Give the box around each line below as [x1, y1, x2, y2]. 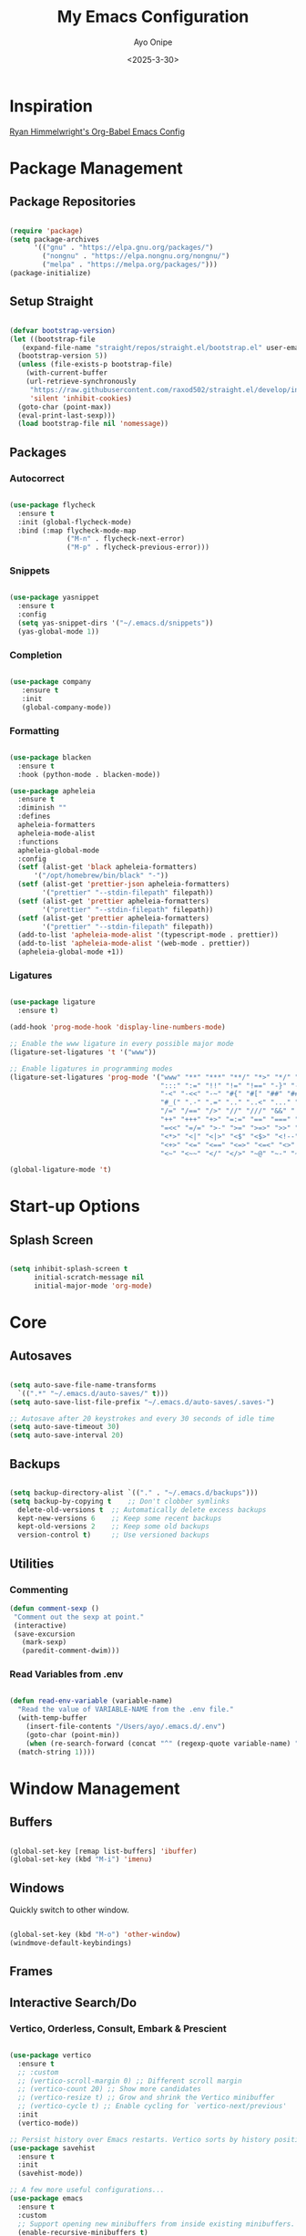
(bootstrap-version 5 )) [17, 351, 107, 361]
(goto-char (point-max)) [17, 402, 112, 411]
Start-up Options [9, 1196, 140, 1216]
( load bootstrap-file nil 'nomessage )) [17, 419, 169, 429]
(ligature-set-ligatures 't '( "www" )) [9, 1047, 157, 1057]
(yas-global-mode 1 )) [17, 626, 100, 636]
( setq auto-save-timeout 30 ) [9, 1423, 120, 1432]
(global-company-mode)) [21, 702, 112, 712]
